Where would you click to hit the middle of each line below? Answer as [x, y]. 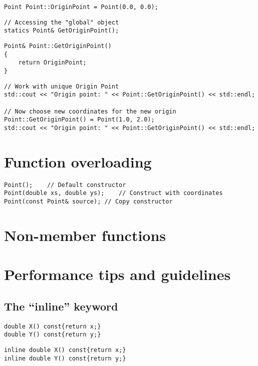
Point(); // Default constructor [65, 185]
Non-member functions [85, 235]
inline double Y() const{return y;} [65, 358]
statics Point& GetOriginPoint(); [62, 31]
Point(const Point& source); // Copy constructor [88, 201]
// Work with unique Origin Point [62, 86]
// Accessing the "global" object [62, 22]
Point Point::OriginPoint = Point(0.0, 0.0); [81, 7]
